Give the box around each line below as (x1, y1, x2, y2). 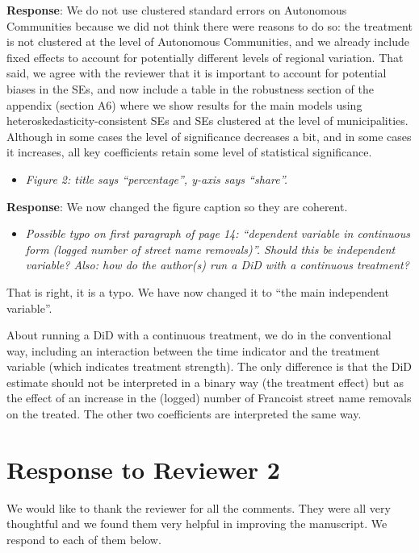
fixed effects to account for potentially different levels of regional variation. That (6, 48, 404, 65)
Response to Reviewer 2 (6, 452, 280, 485)
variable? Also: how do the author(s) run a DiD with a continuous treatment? (25, 256, 409, 273)
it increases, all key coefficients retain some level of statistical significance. (6, 143, 372, 160)
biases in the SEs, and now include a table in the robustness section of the (6, 80, 374, 97)
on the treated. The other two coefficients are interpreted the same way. (6, 405, 362, 422)
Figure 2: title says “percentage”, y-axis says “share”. (25, 170, 287, 187)
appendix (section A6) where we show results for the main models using (6, 96, 362, 113)
